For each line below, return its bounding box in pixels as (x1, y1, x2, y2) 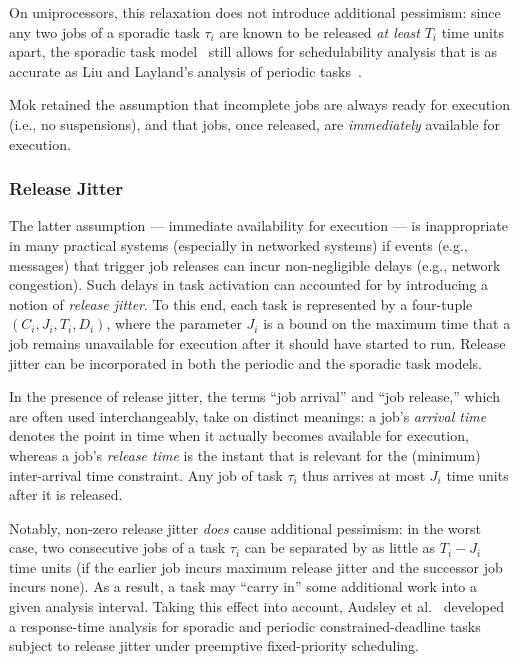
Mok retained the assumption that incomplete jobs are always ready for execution (9, 94, 510, 115)
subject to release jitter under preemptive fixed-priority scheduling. (9, 635, 419, 656)
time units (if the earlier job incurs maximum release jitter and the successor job (9, 556, 503, 577)
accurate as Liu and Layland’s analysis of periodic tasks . (9, 60, 362, 81)
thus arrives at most (302, 464, 426, 485)
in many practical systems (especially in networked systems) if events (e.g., (9, 234, 468, 255)
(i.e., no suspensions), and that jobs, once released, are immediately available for (9, 113, 500, 134)
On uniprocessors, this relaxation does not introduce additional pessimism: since (9, 2, 501, 22)
